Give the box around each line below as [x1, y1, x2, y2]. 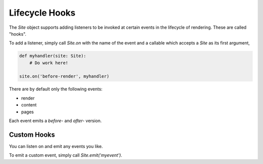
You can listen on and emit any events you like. [9, 143, 103, 149]
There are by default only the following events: [9, 86, 103, 92]
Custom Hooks [9, 130, 56, 139]
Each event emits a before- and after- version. [9, 118, 102, 124]
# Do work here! [29, 60, 68, 65]
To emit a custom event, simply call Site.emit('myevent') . [9, 152, 123, 158]
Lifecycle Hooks [9, 7, 75, 18]
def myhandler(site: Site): [19, 53, 86, 59]
